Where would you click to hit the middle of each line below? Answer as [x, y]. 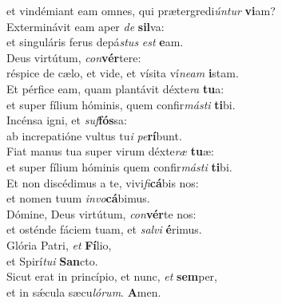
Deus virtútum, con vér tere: [74, 57]
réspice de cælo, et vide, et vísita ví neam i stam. [123, 73]
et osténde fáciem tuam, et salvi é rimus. [104, 229]
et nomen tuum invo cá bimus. [78, 198]
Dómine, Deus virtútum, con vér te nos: [101, 213]
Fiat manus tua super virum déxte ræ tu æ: [110, 151]
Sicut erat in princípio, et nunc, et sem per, [112, 276]
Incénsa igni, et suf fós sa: [67, 120]
